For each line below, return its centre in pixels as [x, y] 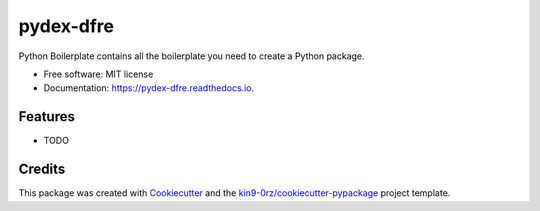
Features [46, 116]
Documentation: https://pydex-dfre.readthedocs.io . [149, 88]
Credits [42, 169]
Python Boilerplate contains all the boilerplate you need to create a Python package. [191, 56]
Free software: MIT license [98, 74]
